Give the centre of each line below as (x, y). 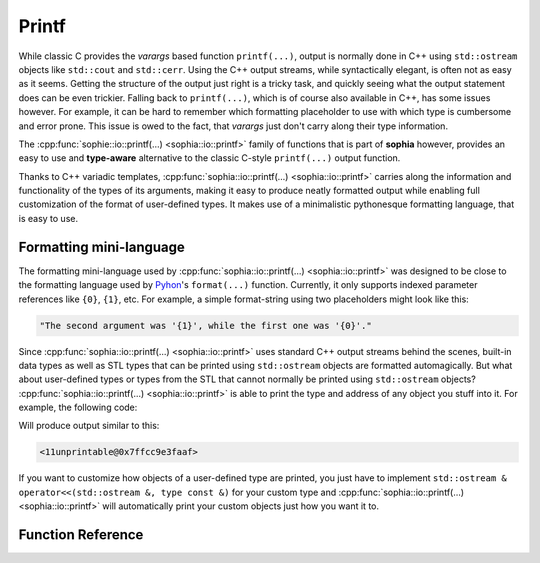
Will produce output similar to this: (89, 426)
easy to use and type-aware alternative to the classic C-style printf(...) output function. (209, 158)
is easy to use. (48, 218)
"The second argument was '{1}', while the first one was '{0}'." (205, 325)
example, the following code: (78, 407)
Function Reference (81, 535)
